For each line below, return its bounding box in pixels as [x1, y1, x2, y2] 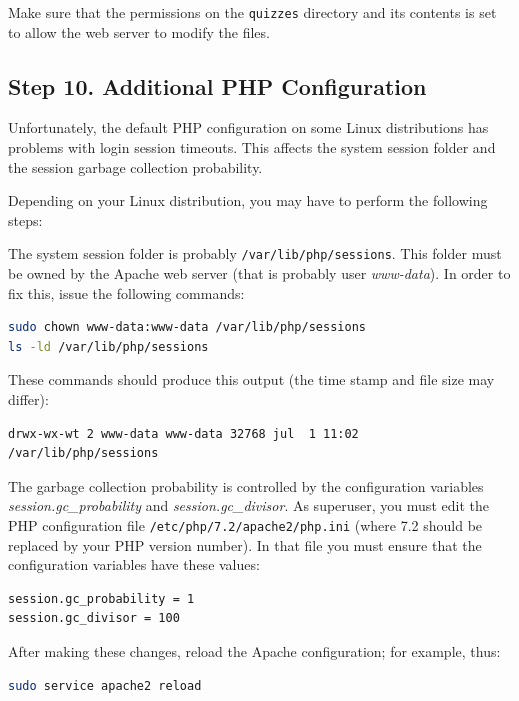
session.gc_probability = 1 [8, 591, 195, 606]
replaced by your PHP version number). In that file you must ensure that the [8, 534, 482, 555]
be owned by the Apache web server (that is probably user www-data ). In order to [8, 263, 511, 284]
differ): [8, 389, 49, 410]
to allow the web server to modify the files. [8, 21, 270, 42]
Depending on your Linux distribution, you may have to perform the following [8, 190, 488, 211]
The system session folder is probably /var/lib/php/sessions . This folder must [8, 243, 502, 264]
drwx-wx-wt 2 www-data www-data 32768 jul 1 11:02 [8, 426, 359, 441]
